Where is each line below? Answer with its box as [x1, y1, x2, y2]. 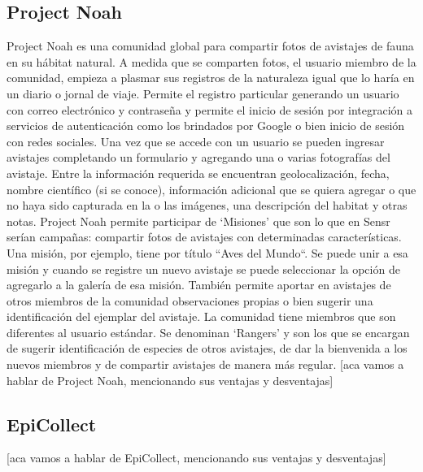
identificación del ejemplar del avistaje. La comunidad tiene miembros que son [7, 308, 396, 325]
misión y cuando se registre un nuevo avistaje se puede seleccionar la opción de [7, 260, 400, 277]
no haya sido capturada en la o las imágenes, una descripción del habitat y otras [7, 197, 408, 214]
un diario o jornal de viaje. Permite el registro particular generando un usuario [7, 84, 399, 102]
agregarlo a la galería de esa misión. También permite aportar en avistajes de [7, 276, 391, 293]
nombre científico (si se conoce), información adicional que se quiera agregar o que [7, 180, 416, 197]
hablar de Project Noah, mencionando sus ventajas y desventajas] [7, 371, 334, 388]
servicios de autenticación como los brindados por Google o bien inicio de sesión [7, 117, 405, 134]
